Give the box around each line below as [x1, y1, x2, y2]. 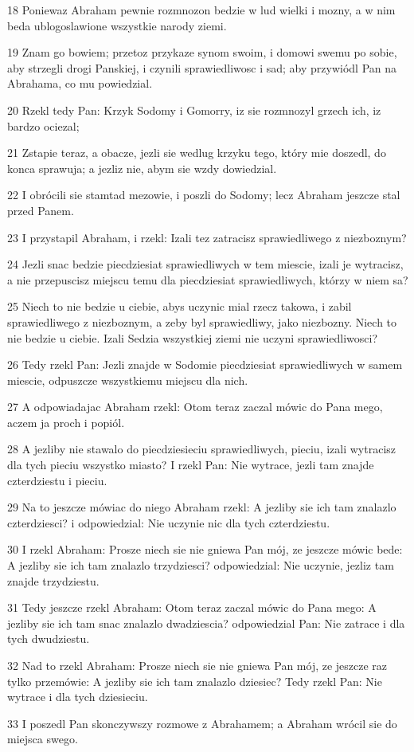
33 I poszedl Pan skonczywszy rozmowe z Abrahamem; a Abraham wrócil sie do [7, 715, 397, 731]
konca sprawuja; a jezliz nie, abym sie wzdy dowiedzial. [7, 159, 277, 176]
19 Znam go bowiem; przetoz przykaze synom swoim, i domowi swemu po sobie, [7, 44, 397, 61]
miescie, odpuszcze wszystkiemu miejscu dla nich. [7, 371, 248, 388]
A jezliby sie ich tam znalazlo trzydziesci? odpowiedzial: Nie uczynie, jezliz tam [7, 557, 394, 574]
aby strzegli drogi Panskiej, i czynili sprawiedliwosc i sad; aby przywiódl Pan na [7, 59, 397, 76]
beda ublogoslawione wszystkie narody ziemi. [7, 17, 227, 33]
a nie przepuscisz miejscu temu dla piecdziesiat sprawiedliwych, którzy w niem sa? [7, 271, 408, 288]
